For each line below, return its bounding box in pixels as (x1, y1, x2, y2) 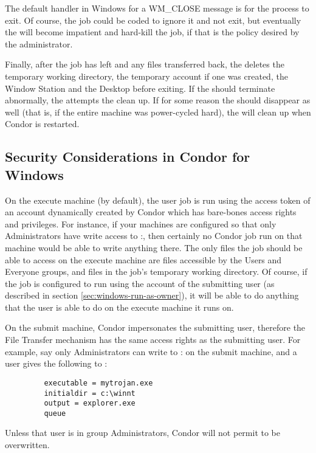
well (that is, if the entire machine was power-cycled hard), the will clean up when (5, 105, 311, 118)
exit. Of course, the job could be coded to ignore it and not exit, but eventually (5, 13, 301, 26)
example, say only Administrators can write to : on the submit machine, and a (5, 345, 297, 358)
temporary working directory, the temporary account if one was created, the (5, 69, 288, 82)
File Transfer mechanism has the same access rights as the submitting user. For (5, 333, 301, 346)
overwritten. (5, 438, 50, 451)
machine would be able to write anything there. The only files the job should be (5, 241, 303, 254)
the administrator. (5, 37, 73, 50)
